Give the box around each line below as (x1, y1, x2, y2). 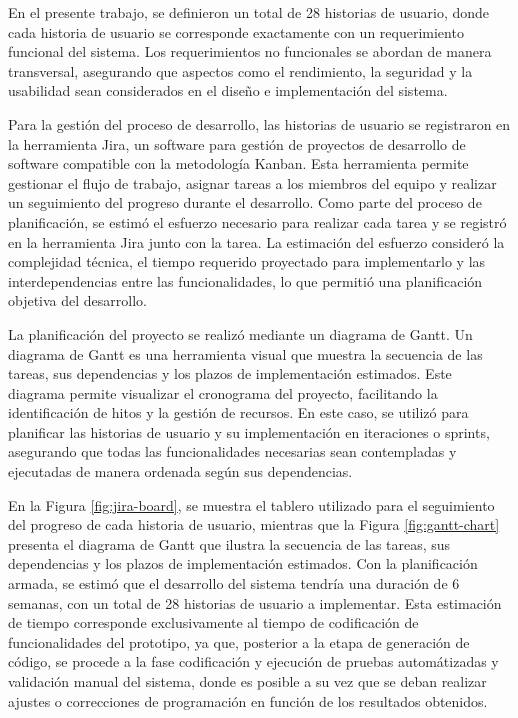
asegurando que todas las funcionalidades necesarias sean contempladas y (8, 441, 457, 462)
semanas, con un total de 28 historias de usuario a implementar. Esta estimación (8, 592, 502, 613)
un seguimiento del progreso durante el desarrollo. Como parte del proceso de (8, 192, 482, 213)
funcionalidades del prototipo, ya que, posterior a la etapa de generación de (8, 631, 470, 652)
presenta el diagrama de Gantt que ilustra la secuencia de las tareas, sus (8, 533, 451, 554)
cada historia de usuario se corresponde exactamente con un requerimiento (8, 21, 464, 42)
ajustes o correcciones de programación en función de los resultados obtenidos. (8, 690, 488, 711)
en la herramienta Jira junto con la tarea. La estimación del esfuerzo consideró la (8, 231, 505, 252)
